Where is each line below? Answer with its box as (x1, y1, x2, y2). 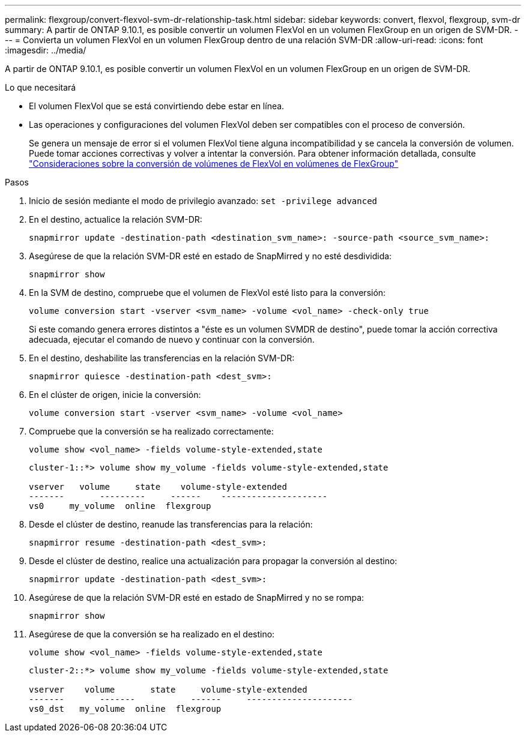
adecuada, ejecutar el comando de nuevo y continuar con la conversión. (29, 334, 315, 344)
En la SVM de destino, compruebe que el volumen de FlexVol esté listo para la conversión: (29, 287, 386, 298)
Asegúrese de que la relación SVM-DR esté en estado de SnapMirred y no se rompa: (29, 592, 364, 603)
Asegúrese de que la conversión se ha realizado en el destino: (29, 629, 275, 639)
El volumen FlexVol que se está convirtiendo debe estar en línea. (29, 101, 285, 111)
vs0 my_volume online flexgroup (29, 501, 211, 511)
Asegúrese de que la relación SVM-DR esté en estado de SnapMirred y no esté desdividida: (29, 251, 392, 261)
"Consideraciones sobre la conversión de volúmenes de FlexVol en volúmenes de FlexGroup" (29, 158, 399, 169)
